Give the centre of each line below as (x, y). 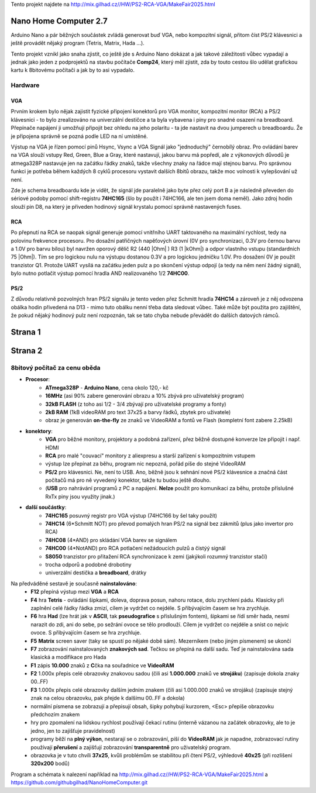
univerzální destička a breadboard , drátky (96, 573)
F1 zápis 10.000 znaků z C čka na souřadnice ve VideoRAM (102, 665)
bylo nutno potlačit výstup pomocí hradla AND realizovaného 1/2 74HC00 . (100, 273)
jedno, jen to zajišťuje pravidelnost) (73, 730)
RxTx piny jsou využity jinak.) (80, 497)
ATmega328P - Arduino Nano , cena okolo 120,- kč (107, 387)
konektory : (39, 431)
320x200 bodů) (50, 764)
